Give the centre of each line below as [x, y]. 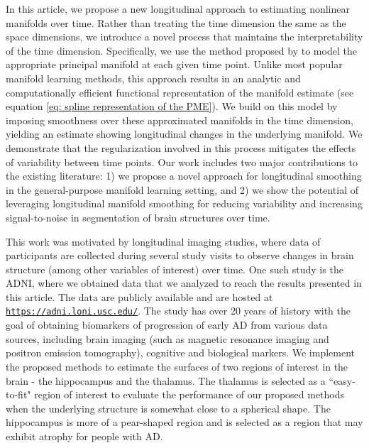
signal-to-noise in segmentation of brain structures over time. [138, 217]
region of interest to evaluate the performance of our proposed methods [189, 394]
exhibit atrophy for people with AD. [84, 436]
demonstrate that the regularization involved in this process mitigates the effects [181, 147]
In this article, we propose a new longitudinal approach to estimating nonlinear [178, 9]
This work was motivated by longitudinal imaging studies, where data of [163, 241]
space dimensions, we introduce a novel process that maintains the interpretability [184, 37]
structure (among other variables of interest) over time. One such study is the [175, 269]
